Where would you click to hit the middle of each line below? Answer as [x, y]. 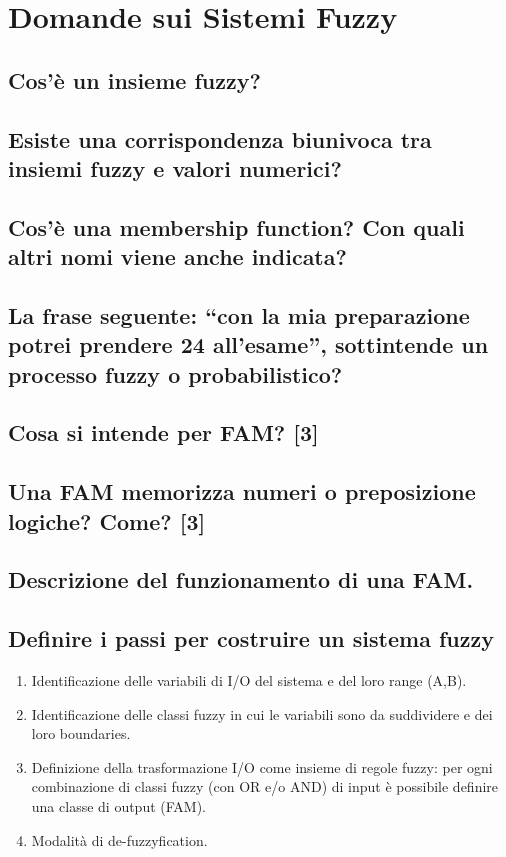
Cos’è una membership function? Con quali [236, 226]
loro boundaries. [81, 733]
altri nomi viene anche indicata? [177, 256]
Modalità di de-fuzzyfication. [119, 839]
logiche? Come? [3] [107, 520]
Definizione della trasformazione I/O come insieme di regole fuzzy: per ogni [262, 766]
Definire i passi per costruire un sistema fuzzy [251, 638]
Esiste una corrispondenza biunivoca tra [220, 138]
